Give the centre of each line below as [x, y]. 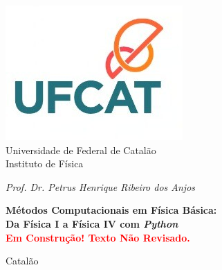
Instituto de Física [45, 163]
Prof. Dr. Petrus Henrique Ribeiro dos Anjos [101, 186]
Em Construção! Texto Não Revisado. [98, 237]
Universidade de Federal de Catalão [81, 150]
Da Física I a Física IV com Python [92, 223]
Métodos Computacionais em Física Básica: [111, 210]
